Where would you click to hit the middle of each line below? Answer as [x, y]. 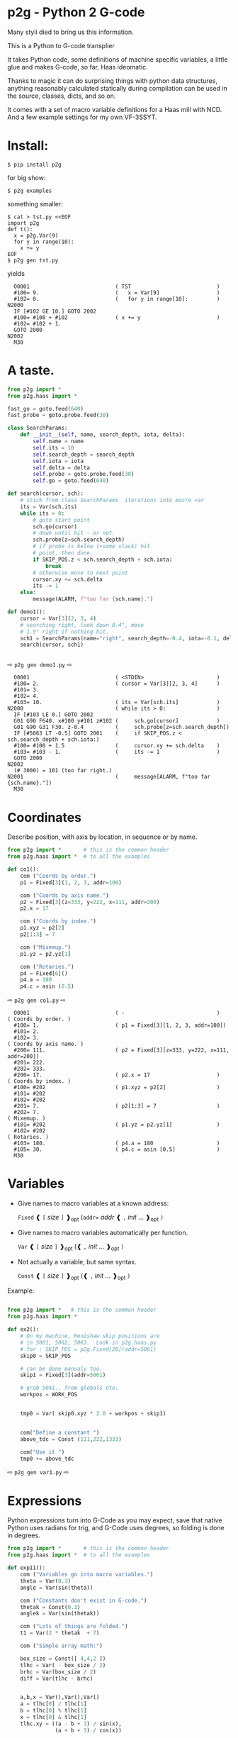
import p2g [23, 223]
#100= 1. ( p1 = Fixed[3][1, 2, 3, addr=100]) [120, 1025]
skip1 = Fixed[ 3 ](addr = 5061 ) [63, 1375]
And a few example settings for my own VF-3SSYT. [82, 117]
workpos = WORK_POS [49, 1395]
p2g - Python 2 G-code [76, 12]
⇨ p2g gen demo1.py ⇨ [40, 664]
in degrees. [24, 1535]
